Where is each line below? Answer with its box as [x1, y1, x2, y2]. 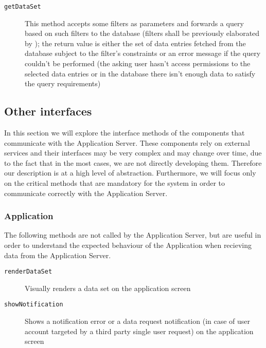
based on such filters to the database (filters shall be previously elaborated [25, 28, 260, 38]
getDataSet [4, 3, 41, 10]
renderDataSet [4, 268, 52, 276]
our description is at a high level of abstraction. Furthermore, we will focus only [4, 167, 256, 178]
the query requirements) [25, 78, 101, 89]
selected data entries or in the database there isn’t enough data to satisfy [25, 68, 256, 79]
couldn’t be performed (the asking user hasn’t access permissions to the [25, 58, 251, 69]
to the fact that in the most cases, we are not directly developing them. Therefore [4, 157, 262, 168]
